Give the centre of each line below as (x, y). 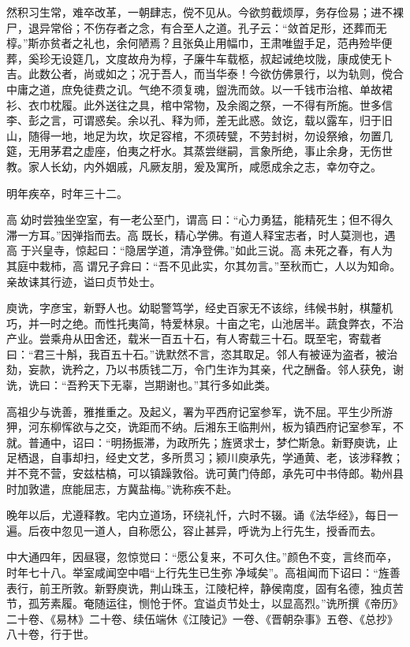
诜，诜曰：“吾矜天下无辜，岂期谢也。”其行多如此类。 (142, 385)
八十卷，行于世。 (50, 634)
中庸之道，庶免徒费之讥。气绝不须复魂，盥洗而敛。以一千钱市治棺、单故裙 (199, 89)
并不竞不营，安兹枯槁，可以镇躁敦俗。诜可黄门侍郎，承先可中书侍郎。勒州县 (205, 473)
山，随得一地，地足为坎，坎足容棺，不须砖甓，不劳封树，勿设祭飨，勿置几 (199, 135)
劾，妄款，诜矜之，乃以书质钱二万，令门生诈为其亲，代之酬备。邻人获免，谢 (205, 369)
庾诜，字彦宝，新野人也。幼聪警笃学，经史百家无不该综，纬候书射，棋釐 (194, 308)
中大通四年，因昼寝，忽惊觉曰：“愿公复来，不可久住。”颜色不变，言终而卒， (202, 557)
